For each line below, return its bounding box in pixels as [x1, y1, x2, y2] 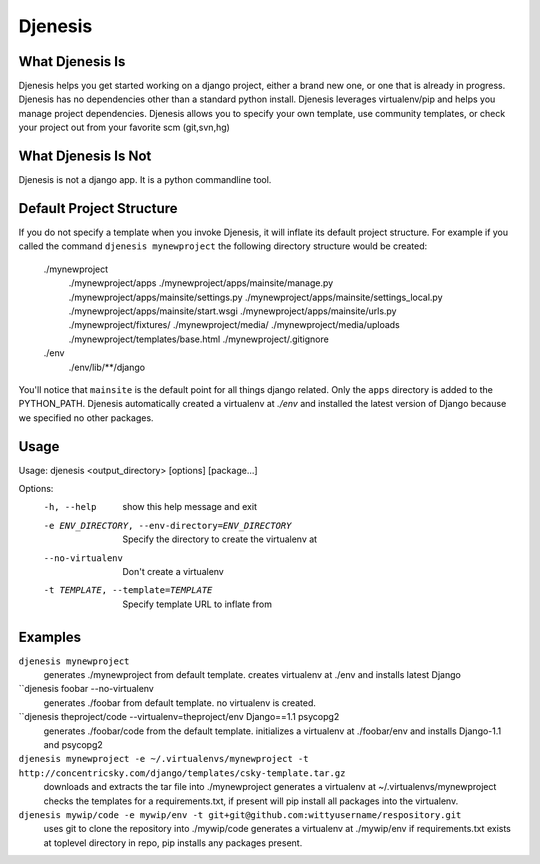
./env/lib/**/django [68, 361, 145, 373]
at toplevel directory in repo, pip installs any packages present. [43, 836, 303, 849]
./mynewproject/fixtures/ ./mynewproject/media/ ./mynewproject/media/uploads [68, 319, 400, 331]
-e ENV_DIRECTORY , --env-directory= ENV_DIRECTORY [43, 520, 292, 531]
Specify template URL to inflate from [122, 598, 272, 610]
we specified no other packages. [18, 411, 154, 424]
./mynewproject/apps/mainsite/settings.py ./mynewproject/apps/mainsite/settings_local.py [68, 291, 444, 303]
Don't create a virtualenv [122, 565, 224, 577]
